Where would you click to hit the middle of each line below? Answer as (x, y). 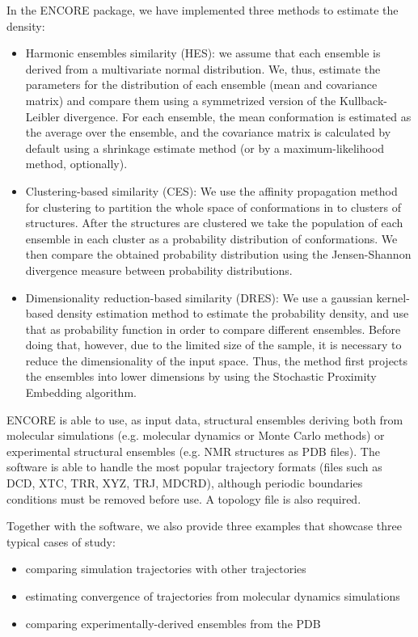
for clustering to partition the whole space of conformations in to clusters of (213, 207)
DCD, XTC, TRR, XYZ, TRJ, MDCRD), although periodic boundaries (185, 483)
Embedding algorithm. (81, 392)
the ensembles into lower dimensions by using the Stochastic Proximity (201, 376)
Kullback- (363, 100)
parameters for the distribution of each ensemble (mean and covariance (201, 84)
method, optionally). (76, 164)
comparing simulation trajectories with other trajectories (166, 569)
